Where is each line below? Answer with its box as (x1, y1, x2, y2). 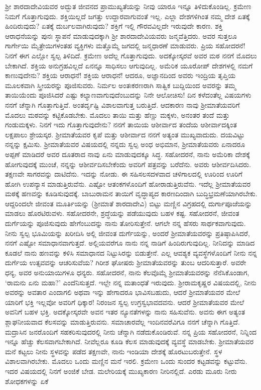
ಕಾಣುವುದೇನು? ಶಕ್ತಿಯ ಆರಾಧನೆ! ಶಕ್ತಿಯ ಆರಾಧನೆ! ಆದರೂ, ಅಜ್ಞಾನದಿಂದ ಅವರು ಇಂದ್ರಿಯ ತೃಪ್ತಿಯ (5, 70, 236, 81)
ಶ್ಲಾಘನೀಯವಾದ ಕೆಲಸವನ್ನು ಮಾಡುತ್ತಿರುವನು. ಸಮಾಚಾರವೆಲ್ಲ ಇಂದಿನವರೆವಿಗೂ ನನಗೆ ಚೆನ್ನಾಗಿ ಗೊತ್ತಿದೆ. (5, 317, 240, 327)
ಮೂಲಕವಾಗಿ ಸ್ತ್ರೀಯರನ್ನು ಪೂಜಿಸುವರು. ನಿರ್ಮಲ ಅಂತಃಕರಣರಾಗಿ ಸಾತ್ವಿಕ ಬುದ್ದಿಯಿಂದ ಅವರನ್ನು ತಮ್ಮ (5, 80, 236, 90)
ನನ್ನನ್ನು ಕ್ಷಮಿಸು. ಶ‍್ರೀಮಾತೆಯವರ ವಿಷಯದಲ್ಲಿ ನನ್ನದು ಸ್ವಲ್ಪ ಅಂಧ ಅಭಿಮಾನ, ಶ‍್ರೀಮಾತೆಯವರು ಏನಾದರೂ (5, 139, 245, 149)
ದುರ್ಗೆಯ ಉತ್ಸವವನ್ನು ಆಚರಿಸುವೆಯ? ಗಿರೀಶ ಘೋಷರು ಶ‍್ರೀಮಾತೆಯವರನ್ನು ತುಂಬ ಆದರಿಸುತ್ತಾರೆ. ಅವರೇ (5, 257, 246, 268)
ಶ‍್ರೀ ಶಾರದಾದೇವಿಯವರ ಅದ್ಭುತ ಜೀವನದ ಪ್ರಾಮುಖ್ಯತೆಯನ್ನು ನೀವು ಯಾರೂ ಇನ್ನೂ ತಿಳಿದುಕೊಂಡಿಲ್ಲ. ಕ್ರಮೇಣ (5, 1, 251, 11)
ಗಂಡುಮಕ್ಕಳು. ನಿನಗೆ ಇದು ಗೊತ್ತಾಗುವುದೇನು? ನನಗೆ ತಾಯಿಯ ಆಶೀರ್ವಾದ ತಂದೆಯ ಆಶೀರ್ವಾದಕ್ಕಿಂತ (5, 119, 237, 130)
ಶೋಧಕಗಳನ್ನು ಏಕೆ (5, 375, 49, 386)
